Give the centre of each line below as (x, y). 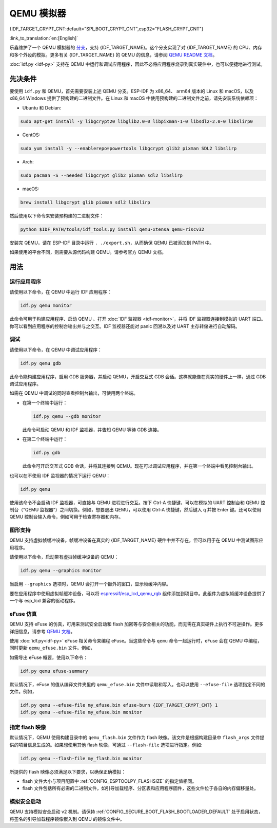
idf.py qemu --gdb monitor (67, 416)
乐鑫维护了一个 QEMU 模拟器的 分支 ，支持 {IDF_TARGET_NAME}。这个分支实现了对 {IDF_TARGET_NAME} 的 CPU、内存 (136, 48)
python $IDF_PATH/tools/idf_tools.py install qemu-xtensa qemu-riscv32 (112, 229)
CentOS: (31, 135)
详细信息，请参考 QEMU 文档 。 (42, 631)
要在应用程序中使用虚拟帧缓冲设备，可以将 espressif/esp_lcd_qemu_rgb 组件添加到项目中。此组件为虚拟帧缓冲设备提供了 (138, 593)
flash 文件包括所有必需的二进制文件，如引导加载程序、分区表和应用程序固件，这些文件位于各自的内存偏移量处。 (141, 788)
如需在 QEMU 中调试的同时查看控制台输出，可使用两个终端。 (74, 393)
